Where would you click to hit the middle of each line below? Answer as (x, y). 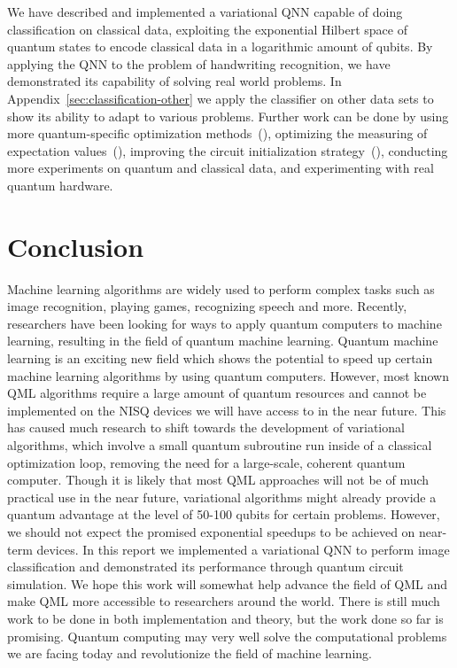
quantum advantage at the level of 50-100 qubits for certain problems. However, (224, 514)
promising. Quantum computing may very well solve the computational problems (227, 636)
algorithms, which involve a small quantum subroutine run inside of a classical (220, 445)
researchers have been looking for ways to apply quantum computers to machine (225, 323)
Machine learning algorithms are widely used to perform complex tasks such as (221, 288)
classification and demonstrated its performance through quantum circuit (205, 567)
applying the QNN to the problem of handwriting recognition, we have (199, 63)
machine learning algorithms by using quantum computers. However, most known (228, 375)
